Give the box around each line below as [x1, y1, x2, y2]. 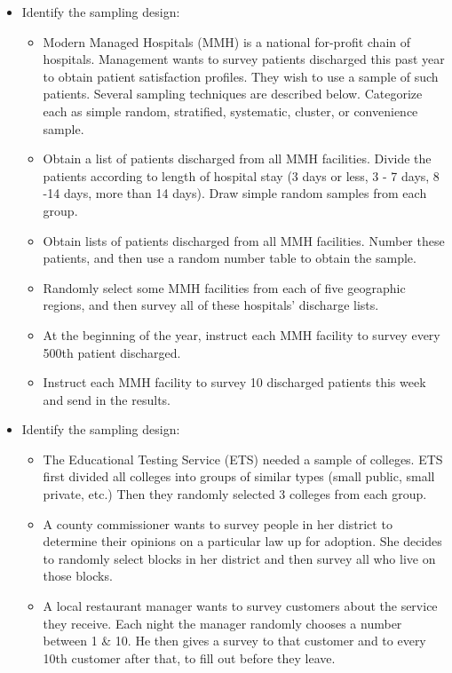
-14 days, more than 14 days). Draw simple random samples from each [43, 184, 427, 202]
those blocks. [43, 566, 113, 585]
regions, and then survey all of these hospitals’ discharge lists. [43, 296, 379, 314]
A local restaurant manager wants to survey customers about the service [43, 597, 438, 615]
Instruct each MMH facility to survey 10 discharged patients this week [43, 373, 426, 392]
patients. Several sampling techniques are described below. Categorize [43, 84, 423, 103]
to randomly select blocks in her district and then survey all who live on [43, 549, 436, 567]
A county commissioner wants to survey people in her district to [43, 514, 393, 533]
